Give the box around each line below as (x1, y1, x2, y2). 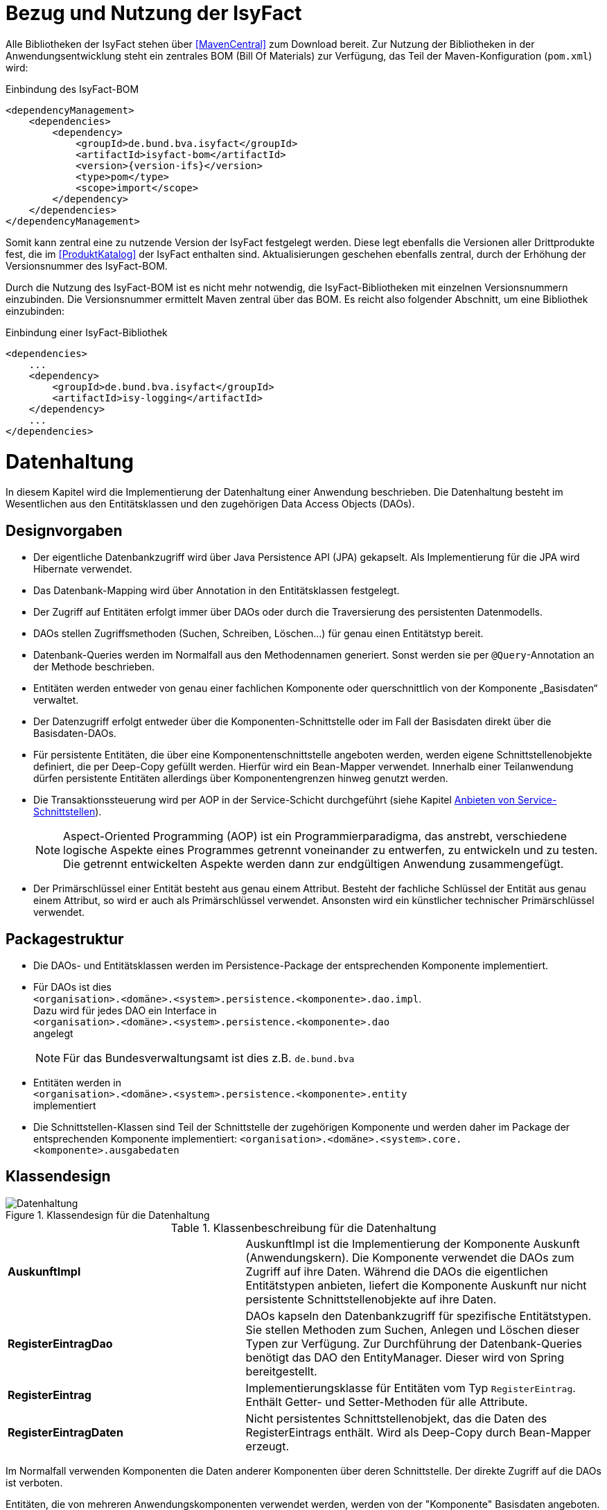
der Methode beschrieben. (33, 661, 155, 673)
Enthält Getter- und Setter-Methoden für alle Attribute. (245, 1394, 528, 1409)
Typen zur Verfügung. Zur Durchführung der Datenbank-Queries (245, 1336, 582, 1351)
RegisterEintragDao (8, 1336, 113, 1351)
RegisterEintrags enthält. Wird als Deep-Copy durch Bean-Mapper (245, 1425, 592, 1439)
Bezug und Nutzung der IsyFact (6, 1, 302, 25)
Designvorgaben (6, 521, 123, 539)
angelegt (33, 1027, 73, 1039)
